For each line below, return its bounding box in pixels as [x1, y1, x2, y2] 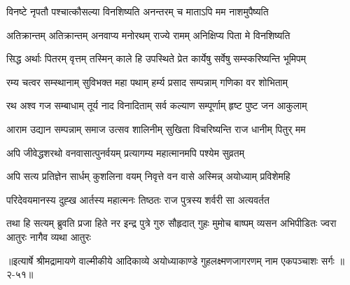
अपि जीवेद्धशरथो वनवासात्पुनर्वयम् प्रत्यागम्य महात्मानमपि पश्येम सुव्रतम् [6, 145, 244, 160]
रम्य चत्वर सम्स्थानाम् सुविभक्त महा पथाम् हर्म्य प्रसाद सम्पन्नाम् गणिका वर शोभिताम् [6, 74, 288, 89]
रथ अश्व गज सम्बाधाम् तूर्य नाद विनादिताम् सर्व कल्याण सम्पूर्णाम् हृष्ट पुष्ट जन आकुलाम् [6, 98, 307, 113]
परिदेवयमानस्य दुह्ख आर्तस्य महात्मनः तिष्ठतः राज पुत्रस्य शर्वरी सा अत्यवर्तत [6, 192, 269, 207]
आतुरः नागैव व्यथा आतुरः [6, 229, 91, 244]
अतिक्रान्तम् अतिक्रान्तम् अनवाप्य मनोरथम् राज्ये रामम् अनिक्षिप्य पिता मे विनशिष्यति [6, 27, 290, 42]
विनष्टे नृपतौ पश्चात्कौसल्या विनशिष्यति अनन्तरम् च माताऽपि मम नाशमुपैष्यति [6, 4, 269, 18]
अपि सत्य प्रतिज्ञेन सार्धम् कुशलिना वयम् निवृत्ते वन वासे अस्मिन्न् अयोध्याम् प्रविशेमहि [6, 169, 290, 183]
